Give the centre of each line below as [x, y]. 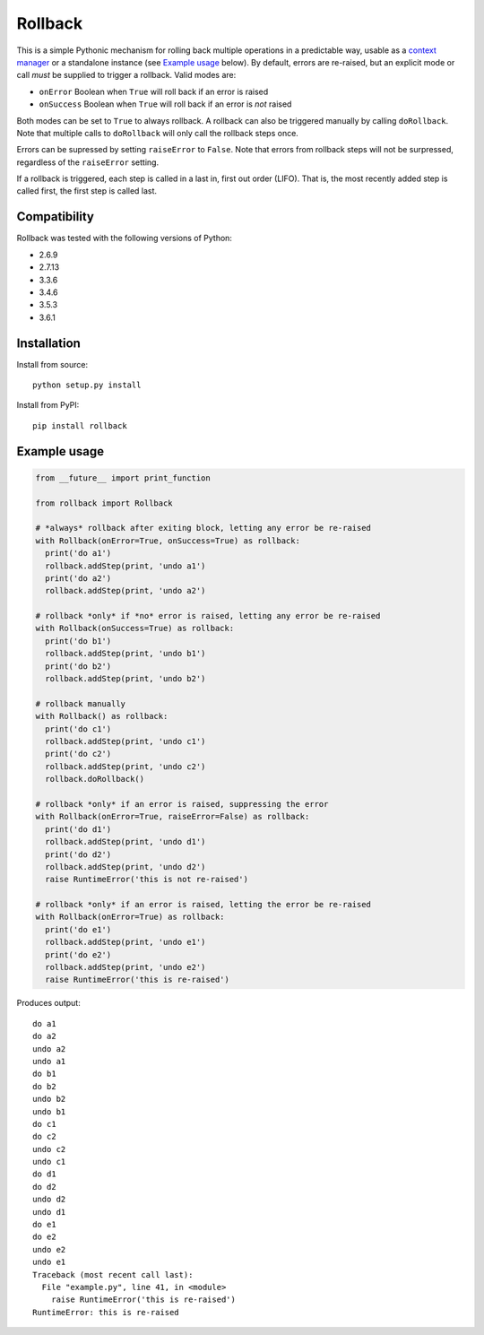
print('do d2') [78, 854]
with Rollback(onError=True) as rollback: [130, 917]
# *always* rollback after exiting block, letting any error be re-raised [203, 528]
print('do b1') [78, 641]
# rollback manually [80, 703]
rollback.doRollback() [95, 779]
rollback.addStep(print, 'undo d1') [125, 842]
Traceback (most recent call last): [113, 1274]
